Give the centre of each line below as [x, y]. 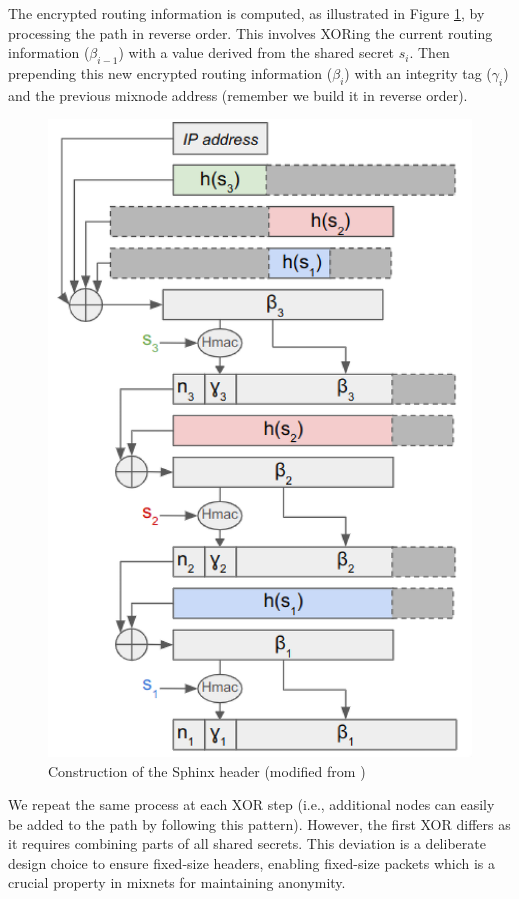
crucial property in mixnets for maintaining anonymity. [177, 882]
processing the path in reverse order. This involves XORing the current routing [250, 32]
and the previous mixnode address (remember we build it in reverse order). [238, 94]
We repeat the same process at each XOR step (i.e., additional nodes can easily [251, 804]
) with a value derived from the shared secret [256, 52]
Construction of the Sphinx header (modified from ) [207, 770]
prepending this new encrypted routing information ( [170, 72]
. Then [429, 52]
